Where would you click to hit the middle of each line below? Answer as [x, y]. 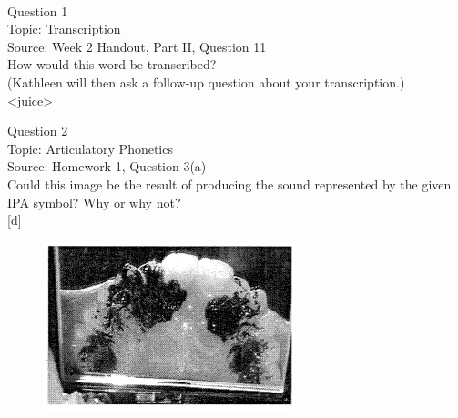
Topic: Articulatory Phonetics [90, 148]
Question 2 [38, 131]
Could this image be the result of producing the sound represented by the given [229, 184]
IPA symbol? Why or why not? [94, 202]
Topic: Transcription [64, 29]
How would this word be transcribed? [112, 64]
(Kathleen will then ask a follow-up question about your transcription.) [206, 82]
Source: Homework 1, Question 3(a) [107, 166]
